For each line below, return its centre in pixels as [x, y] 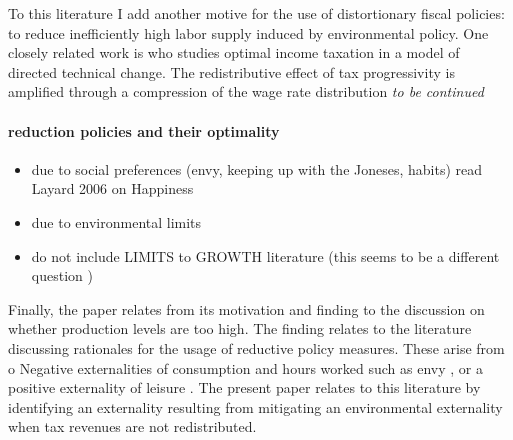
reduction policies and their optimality [144, 130]
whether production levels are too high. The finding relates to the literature [240, 328]
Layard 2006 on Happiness [112, 188]
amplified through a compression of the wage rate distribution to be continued [246, 91]
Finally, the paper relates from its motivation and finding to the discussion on [246, 308]
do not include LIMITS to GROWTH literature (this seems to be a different [265, 255]
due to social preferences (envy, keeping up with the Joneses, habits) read [257, 168]
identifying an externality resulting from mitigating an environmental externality [255, 406]
